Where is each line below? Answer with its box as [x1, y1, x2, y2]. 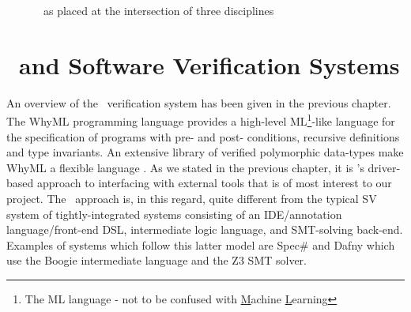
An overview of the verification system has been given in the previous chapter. [6, 94, 391, 111]
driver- [368, 159, 401, 175]
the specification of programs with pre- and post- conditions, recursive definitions [6, 128, 400, 145]
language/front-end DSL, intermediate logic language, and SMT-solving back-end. [6, 221, 403, 238]
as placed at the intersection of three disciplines [43, 2, 274, 18]
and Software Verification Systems [19, 48, 400, 81]
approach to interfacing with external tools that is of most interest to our [36, 175, 392, 191]
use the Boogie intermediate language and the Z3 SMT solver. [6, 252, 307, 269]
